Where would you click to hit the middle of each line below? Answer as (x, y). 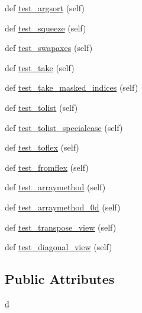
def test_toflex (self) (42, 147)
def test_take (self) (40, 67)
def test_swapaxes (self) (49, 48)
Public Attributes (60, 279)
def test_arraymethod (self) (55, 187)
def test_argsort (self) (45, 8)
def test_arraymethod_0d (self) (63, 207)
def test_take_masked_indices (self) (72, 87)
